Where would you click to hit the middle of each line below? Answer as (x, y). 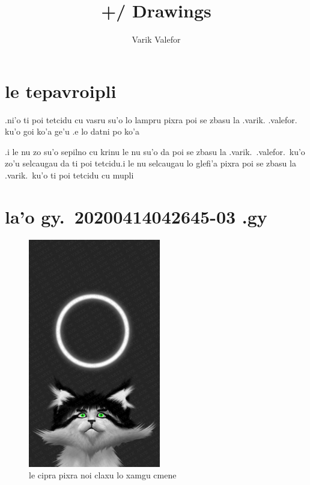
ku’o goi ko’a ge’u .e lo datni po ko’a (72, 131)
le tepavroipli (61, 90)
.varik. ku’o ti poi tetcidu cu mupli (69, 175)
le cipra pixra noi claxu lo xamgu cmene (103, 475)
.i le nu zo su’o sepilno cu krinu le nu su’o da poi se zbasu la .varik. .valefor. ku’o (155, 151)
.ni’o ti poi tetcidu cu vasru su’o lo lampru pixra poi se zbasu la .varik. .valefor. (151, 119)
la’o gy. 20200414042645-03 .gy (136, 216)
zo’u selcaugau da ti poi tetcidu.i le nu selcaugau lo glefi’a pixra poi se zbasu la (150, 163)
